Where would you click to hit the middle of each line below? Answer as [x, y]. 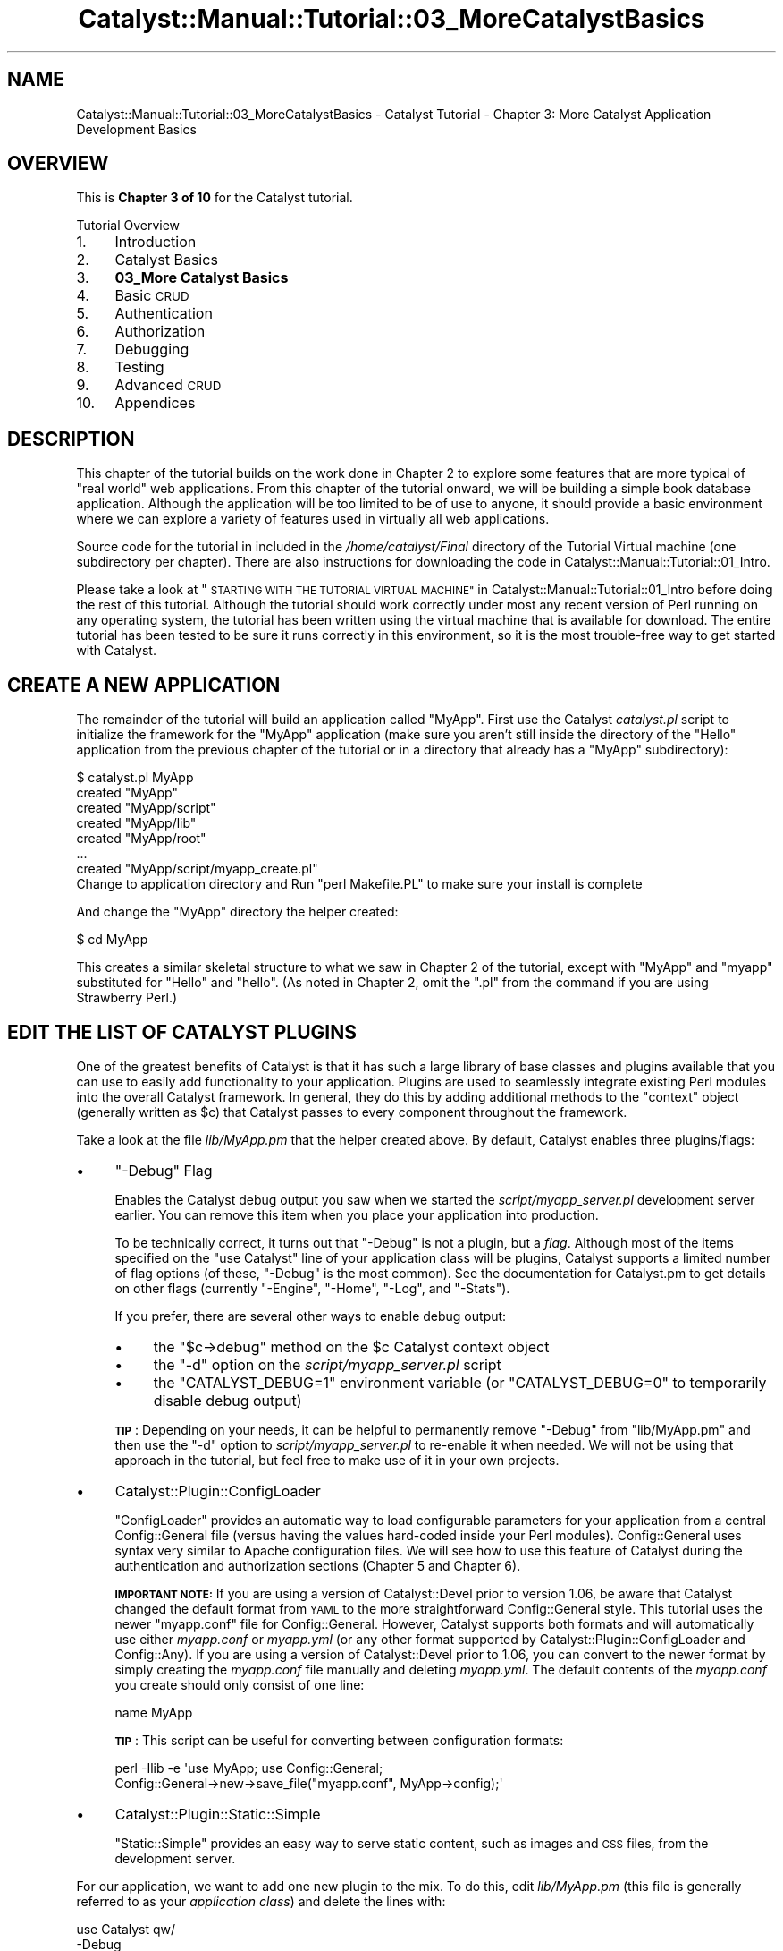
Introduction [156, 242]
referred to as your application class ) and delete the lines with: [261, 1901]
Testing [139, 367]
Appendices [155, 403]
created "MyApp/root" [141, 839]
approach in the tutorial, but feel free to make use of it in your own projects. [337, 1460]
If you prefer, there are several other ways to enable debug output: [311, 1316]
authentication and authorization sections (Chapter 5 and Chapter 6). [318, 1565]
